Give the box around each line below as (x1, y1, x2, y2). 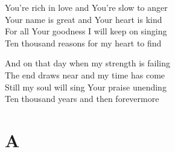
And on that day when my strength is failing (5, 57, 170, 69)
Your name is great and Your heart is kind (5, 13, 162, 25)
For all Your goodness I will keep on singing (5, 25, 167, 37)
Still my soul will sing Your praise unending (5, 80, 167, 93)
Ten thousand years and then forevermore (5, 92, 159, 105)
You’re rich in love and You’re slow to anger (5, 1, 168, 13)
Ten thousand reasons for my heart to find (5, 36, 162, 49)
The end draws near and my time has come (5, 68, 165, 81)
